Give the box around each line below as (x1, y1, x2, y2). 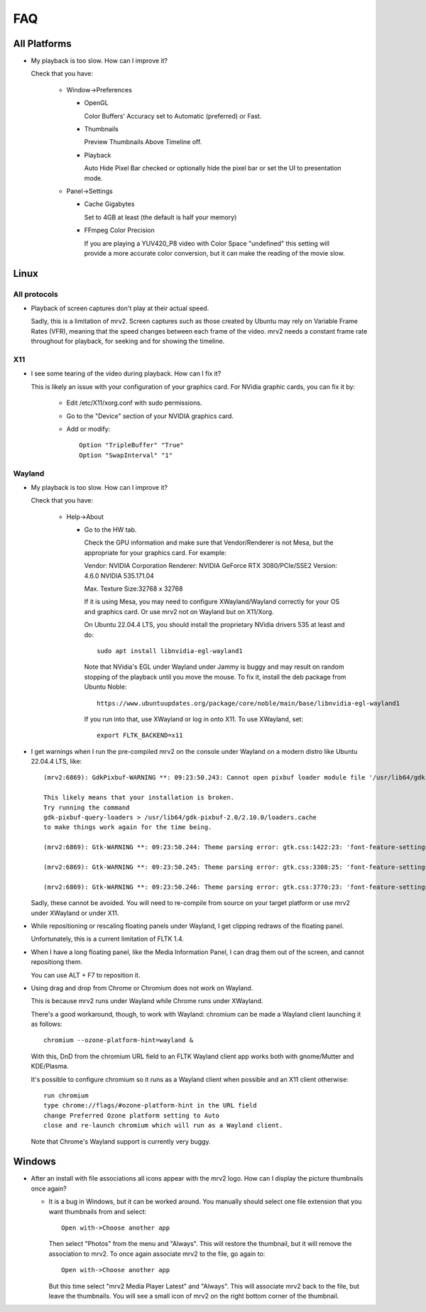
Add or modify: (66, 425, 111, 433)
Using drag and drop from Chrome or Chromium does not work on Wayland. (31, 983, 253, 992)
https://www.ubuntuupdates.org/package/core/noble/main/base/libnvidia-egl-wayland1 (97, 699, 400, 707)
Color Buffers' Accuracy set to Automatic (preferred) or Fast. (84, 111, 262, 120)
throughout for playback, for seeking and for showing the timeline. (31, 337, 225, 346)
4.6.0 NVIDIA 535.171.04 (84, 572, 154, 580)
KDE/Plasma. (31, 1062, 69, 1071)
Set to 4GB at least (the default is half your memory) (84, 213, 237, 222)
